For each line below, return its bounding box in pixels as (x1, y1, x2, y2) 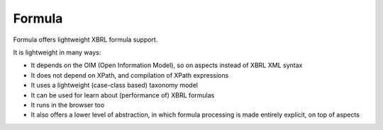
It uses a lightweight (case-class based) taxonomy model (30, 81, 199, 90)
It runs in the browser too (30, 100, 105, 109)
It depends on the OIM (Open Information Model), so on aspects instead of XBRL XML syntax (30, 61, 303, 70)
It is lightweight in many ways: (13, 48, 101, 57)
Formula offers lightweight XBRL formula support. (13, 35, 158, 44)
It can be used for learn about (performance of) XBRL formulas (30, 90, 215, 99)
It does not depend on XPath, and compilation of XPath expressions (30, 71, 229, 79)
